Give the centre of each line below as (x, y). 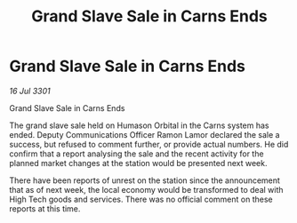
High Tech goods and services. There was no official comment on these (141, 199)
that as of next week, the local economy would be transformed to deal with (146, 189)
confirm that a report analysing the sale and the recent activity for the (136, 154)
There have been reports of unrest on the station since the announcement (144, 180)
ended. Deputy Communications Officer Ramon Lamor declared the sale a (144, 134)
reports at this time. (45, 208)
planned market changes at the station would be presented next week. (138, 163)
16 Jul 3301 (30, 91)
